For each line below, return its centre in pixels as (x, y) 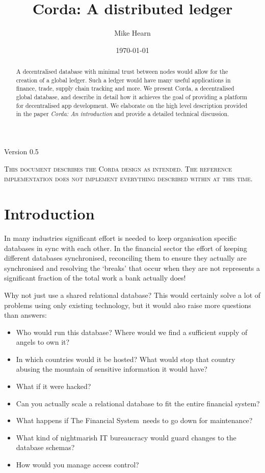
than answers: (25, 315)
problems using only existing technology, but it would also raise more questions (128, 305)
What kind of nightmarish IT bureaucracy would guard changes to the (126, 437)
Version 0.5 (21, 151)
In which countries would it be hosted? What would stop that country (126, 359)
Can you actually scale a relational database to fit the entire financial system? (138, 403)
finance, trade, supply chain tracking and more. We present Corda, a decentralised (125, 88)
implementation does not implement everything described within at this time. (128, 178)
